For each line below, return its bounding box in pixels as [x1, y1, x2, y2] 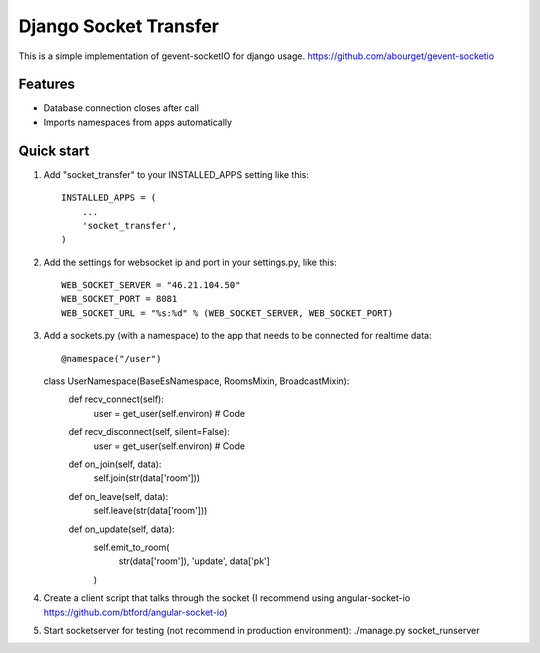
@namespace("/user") [61, 353, 162, 364]
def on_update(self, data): [68, 523, 175, 535]
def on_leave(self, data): [68, 490, 169, 502]
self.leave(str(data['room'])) [93, 505, 208, 517]
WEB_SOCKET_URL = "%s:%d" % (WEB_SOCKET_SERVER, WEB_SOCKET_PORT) [61, 307, 394, 319]
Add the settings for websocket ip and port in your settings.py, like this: [43, 256, 337, 268]
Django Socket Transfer [18, 15, 220, 37]
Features [18, 76, 75, 93]
